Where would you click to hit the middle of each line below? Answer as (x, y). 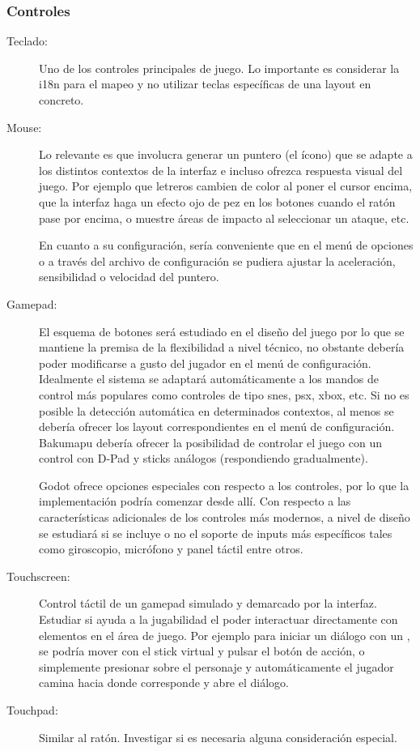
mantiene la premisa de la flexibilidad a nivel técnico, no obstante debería (222, 347)
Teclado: (27, 41)
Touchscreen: (38, 576)
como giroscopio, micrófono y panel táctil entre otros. (171, 549)
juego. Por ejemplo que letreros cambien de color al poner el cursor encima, (226, 186)
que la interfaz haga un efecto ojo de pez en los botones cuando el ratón (217, 201)
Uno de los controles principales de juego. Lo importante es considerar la (219, 68)
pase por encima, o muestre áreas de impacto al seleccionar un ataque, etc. (224, 218)
